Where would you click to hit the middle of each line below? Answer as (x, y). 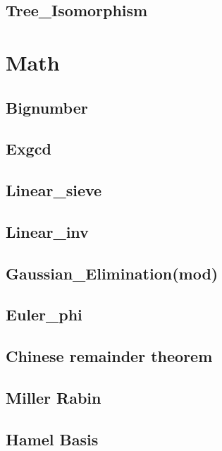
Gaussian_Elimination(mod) (112, 273)
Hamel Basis (52, 439)
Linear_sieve (54, 190)
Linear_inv (47, 231)
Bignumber (47, 107)
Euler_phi (44, 314)
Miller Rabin (54, 398)
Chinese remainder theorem (109, 356)
